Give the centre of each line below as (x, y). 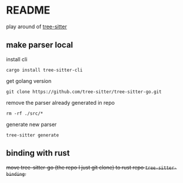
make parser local (40, 45)
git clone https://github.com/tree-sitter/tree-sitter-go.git (84, 92)
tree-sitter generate (33, 135)
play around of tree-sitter (36, 26)
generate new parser (31, 124)
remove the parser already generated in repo (60, 102)
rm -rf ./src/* (25, 113)
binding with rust (38, 153)
